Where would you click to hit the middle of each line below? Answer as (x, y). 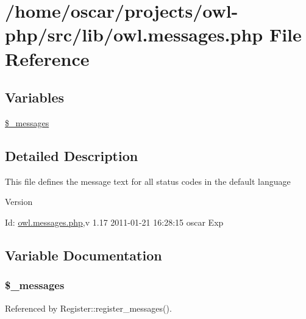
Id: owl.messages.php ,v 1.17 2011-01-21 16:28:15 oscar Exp (114, 222)
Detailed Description (72, 155)
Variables (35, 97)
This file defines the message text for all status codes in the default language (148, 181)
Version (19, 202)
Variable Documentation (84, 255)
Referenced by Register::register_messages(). (88, 308)
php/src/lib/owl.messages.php (134, 34)
